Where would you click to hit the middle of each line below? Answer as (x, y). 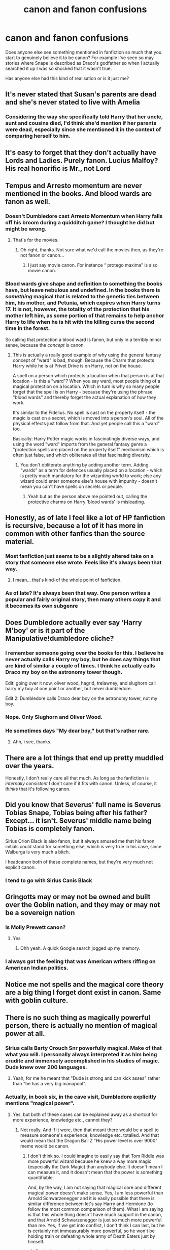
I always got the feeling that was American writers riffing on (80, 961)
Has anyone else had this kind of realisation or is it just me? (67, 78)
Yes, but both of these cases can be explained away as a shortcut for (85, 1114)
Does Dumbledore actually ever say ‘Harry (74, 622)
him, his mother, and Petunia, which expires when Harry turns (83, 303)
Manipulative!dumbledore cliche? (60, 638)
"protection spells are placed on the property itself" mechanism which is (88, 449)
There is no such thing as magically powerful (78, 1018)
